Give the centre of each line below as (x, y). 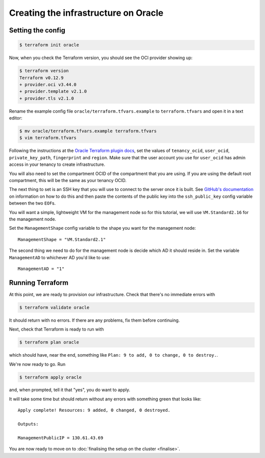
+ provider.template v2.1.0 (53, 92)
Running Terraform (39, 283)
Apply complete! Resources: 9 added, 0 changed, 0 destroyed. (94, 410)
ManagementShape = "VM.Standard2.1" (62, 239)
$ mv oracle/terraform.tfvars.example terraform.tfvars (88, 131)
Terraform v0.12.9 (41, 78)
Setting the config (37, 30)
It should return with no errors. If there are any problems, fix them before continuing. (94, 320)
